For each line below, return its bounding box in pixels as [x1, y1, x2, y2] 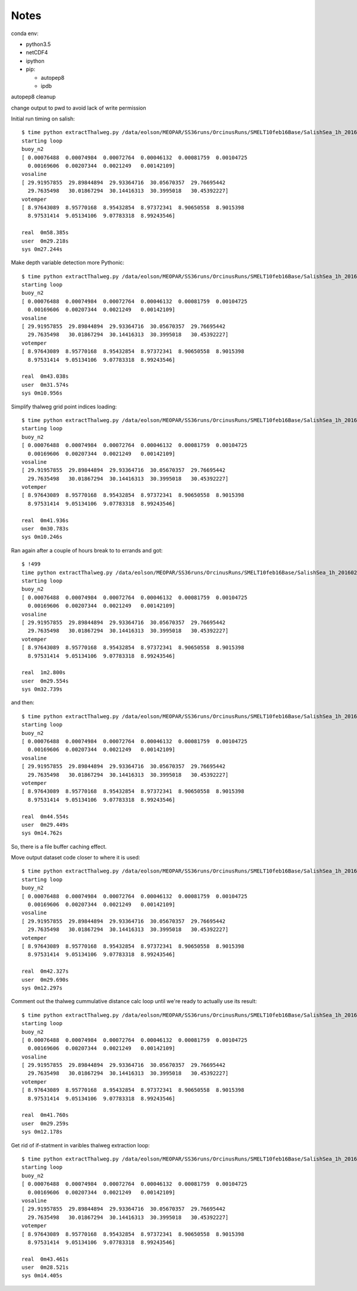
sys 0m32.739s [21, 686, 62, 693]
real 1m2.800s [21, 669, 66, 676]
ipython [26, 57, 45, 64]
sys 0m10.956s [21, 390, 62, 396]
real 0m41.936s [21, 517, 69, 524]
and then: [11, 699, 35, 706]
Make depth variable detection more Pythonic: [11, 259, 125, 266]
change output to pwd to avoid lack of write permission [11, 104, 146, 111]
